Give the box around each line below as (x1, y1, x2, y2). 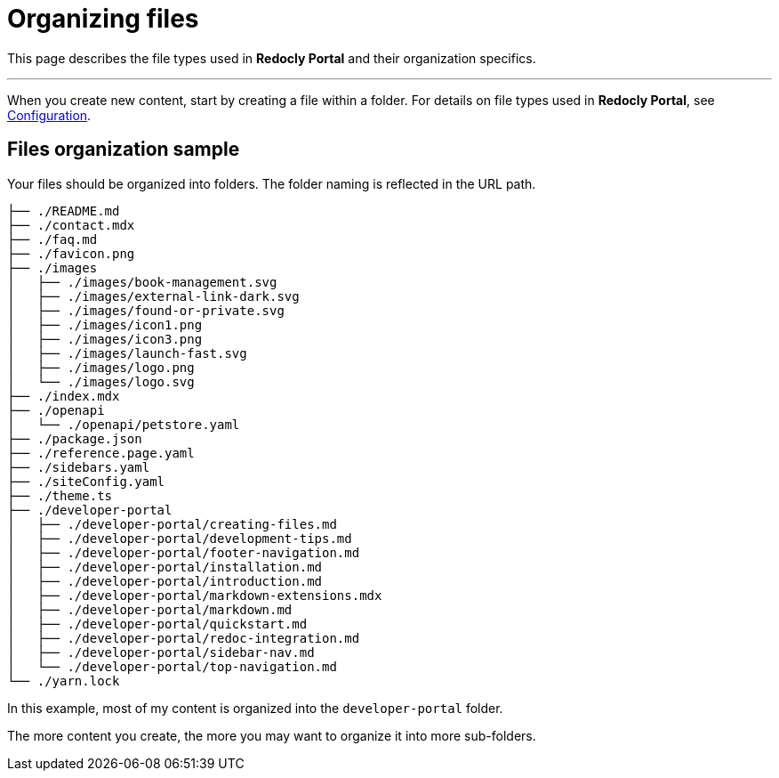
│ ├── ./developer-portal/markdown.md (7, 602, 293, 617)
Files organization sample (7, 138, 240, 161)
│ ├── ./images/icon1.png (7, 317, 203, 332)
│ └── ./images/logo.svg (7, 374, 195, 389)
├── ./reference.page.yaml (7, 445, 195, 460)
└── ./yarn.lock (7, 673, 120, 688)
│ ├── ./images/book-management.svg (7, 274, 277, 289)
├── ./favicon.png (7, 246, 135, 261)
